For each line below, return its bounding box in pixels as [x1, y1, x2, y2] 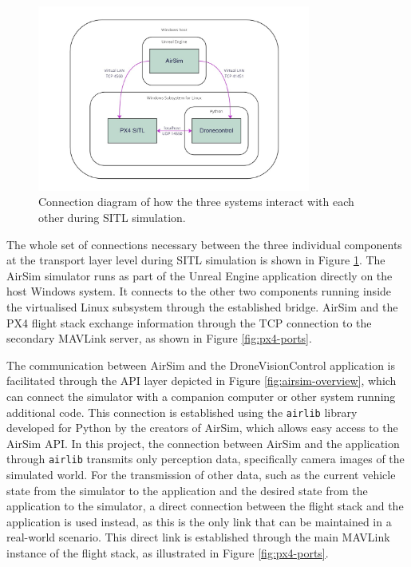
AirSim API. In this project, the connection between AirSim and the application [6, 434, 400, 451]
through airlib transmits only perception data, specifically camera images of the [6, 450, 405, 467]
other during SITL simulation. [38, 209, 186, 226]
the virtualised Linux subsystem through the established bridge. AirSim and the [6, 299, 398, 315]
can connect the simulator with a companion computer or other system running [6, 387, 396, 404]
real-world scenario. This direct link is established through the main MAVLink [6, 529, 390, 545]
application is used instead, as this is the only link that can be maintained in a [6, 513, 392, 529]
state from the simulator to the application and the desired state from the [6, 482, 368, 498]
